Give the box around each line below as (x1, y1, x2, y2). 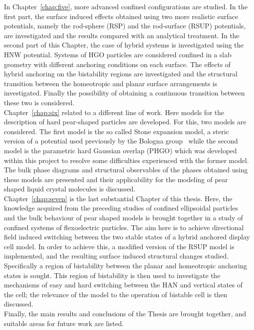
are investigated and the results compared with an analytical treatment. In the (4, 30, 239, 40)
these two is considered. (4, 97, 75, 107)
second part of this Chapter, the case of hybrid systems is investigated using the (4, 40, 244, 50)
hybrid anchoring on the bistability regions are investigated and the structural (4, 69, 238, 79)
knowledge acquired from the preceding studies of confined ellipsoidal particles (4, 203, 238, 213)
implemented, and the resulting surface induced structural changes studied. (4, 251, 229, 261)
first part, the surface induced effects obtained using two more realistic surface (4, 11, 238, 21)
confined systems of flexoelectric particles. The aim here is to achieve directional (4, 222, 244, 232)
